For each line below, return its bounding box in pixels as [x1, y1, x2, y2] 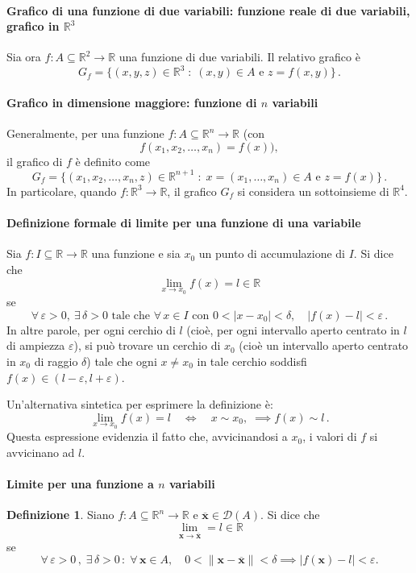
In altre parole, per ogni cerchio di [6, 321, 176, 338]
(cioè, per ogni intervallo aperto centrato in [186, 321, 400, 338]
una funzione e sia [91, 245, 181, 262]
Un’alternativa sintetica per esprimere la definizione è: [6, 396, 273, 413]
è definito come [75, 152, 151, 169]
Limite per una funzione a [6, 475, 154, 492]
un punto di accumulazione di [198, 245, 345, 262]
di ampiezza [6, 337, 65, 354]
